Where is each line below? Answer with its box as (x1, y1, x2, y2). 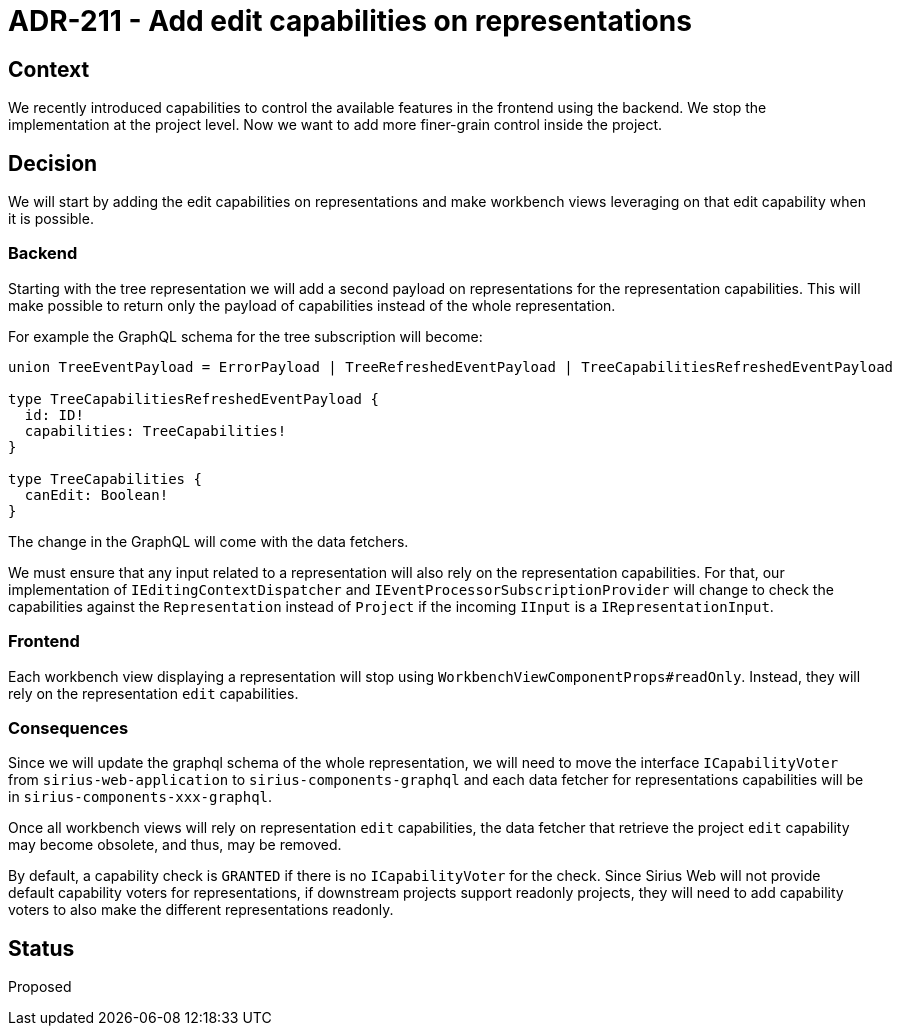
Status (8, 935, 75, 961)
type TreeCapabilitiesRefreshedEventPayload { (8, 390, 379, 407)
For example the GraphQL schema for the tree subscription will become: (8, 327, 483, 345)
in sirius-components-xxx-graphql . (8, 788, 273, 806)
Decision (8, 150, 98, 176)
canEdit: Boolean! (24, 486, 169, 503)
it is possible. (8, 210, 94, 228)
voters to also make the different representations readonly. (8, 901, 394, 919)
